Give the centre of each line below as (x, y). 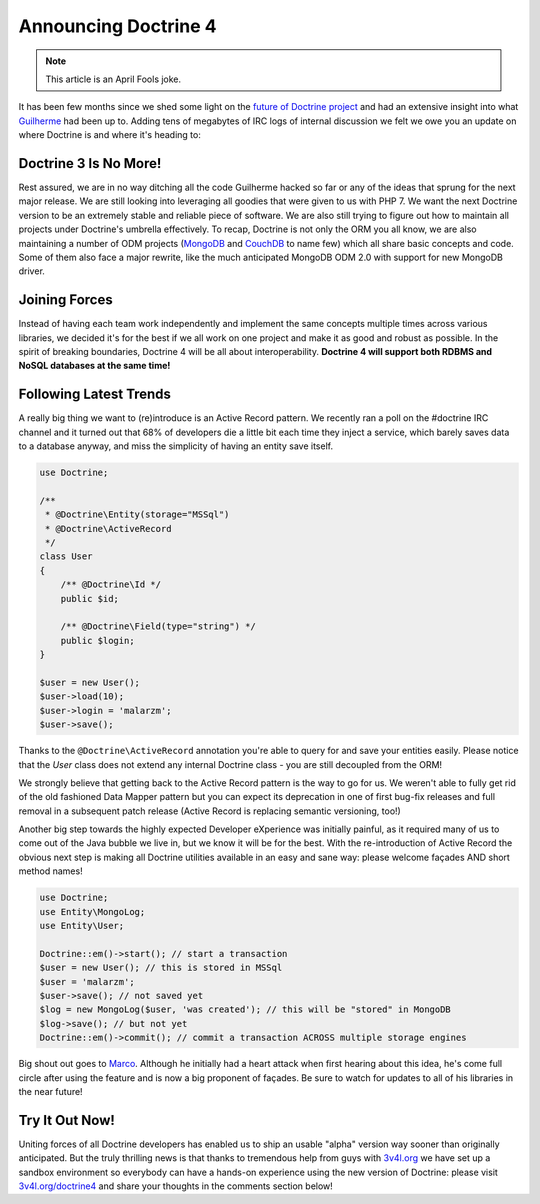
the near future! (51, 1091)
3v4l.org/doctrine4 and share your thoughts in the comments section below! (176, 1186)
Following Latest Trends (95, 394)
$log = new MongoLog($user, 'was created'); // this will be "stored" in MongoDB (245, 1009)
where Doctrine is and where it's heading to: (110, 135)
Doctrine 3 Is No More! (90, 163)
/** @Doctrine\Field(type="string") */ (158, 626)
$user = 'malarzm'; (87, 981)
